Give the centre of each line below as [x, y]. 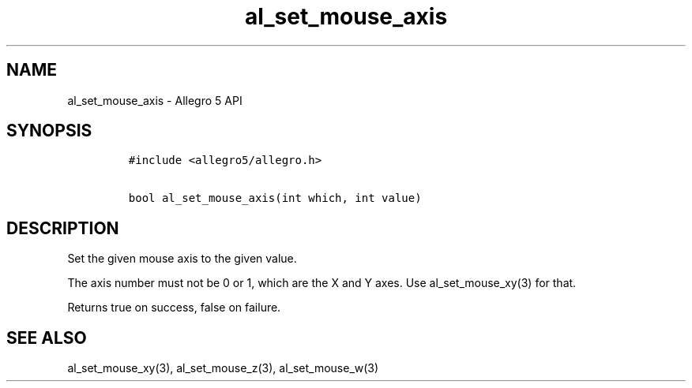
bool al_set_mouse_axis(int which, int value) [275, 198]
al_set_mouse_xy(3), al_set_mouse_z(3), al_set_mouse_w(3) [223, 368]
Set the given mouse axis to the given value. [182, 259]
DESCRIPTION [63, 228]
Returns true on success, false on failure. [174, 308]
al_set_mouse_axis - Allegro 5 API [155, 100]
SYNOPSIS [49, 131]
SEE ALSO [47, 338]
